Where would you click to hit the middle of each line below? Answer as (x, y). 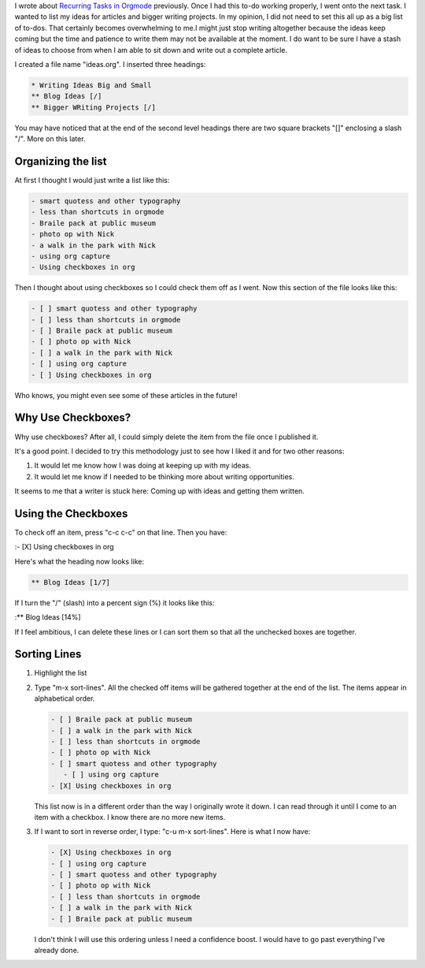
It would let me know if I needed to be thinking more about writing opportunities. (164, 476)
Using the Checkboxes (71, 514)
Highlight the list (61, 673)
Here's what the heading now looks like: (79, 561)
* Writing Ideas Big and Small (92, 85)
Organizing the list (61, 161)
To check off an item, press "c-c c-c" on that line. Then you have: (121, 532)
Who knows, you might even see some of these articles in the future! (126, 395)
